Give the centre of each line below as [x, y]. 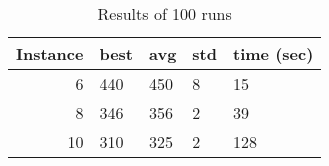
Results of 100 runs [164, 13]
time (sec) [273, 53]
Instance [50, 53]
